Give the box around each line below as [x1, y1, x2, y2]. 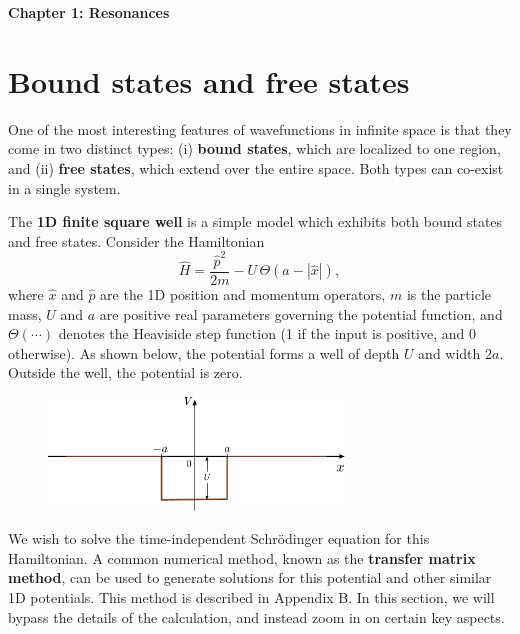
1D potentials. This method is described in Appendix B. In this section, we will [8, 587, 495, 608]
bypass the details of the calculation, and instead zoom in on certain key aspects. [8, 606, 505, 627]
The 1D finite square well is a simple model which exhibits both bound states [8, 211, 503, 232]
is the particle [406, 284, 491, 305]
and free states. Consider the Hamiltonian [8, 230, 265, 251]
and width [418, 342, 481, 363]
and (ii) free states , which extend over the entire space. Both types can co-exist [8, 157, 504, 178]
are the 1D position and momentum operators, [100, 284, 386, 305]
